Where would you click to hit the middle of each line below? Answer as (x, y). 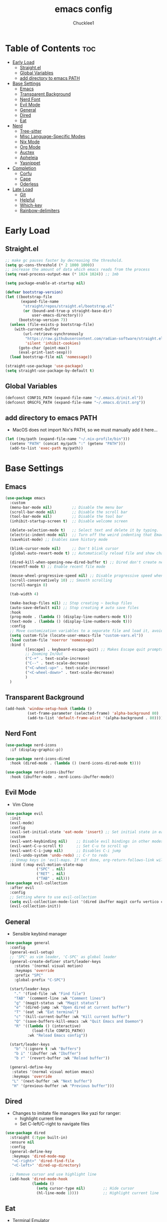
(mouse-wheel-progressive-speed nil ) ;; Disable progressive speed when (86, 576)
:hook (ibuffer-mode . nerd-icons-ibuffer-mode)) (62, 777)
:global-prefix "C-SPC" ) (40, 980)
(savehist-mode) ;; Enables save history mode (59, 539)
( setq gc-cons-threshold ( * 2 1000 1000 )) (50, 265)
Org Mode (30, 147)
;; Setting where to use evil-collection (53, 897)
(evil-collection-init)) (35, 906)
